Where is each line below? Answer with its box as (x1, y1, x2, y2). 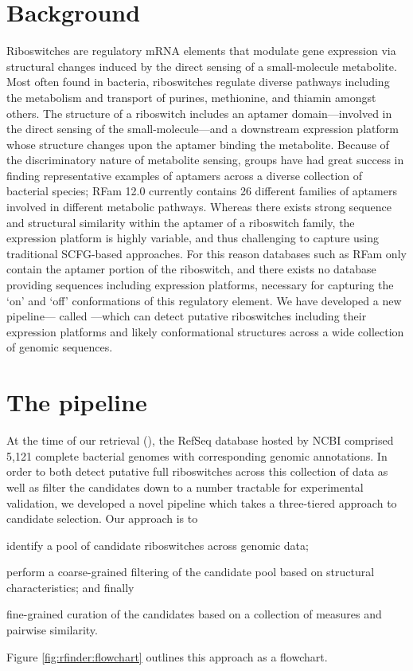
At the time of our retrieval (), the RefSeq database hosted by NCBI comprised (6, 432, 394, 449)
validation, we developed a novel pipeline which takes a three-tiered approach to (6, 494, 397, 511)
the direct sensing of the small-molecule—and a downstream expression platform (6, 120, 399, 137)
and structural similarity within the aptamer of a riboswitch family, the (6, 214, 355, 230)
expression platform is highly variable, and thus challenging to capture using (6, 230, 380, 246)
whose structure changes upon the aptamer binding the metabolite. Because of (6, 135, 389, 152)
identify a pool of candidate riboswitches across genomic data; (6, 536, 309, 553)
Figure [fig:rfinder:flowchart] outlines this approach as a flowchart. (6, 648, 328, 665)
